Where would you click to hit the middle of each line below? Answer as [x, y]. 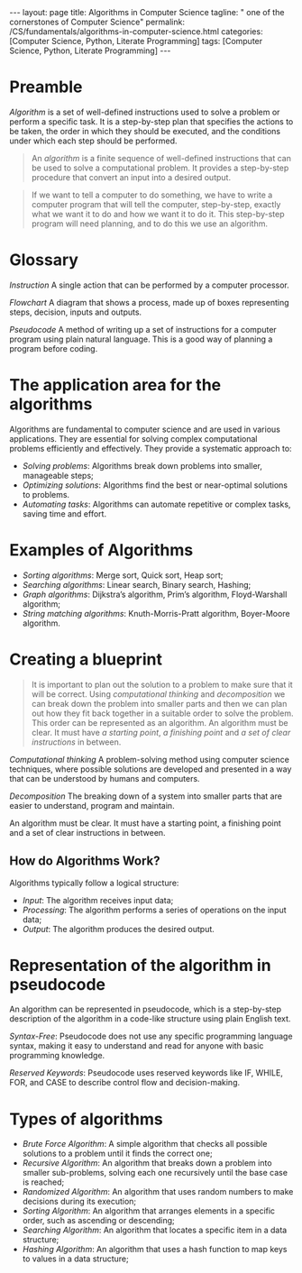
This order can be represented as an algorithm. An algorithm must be [160, 722]
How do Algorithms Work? [85, 861]
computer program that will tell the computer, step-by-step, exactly [156, 204]
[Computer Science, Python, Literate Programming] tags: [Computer [136, 41]
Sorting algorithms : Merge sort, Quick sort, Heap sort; [123, 575]
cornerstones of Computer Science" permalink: [97, 22]
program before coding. [54, 348]
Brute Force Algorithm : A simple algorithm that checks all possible [145, 1144]
